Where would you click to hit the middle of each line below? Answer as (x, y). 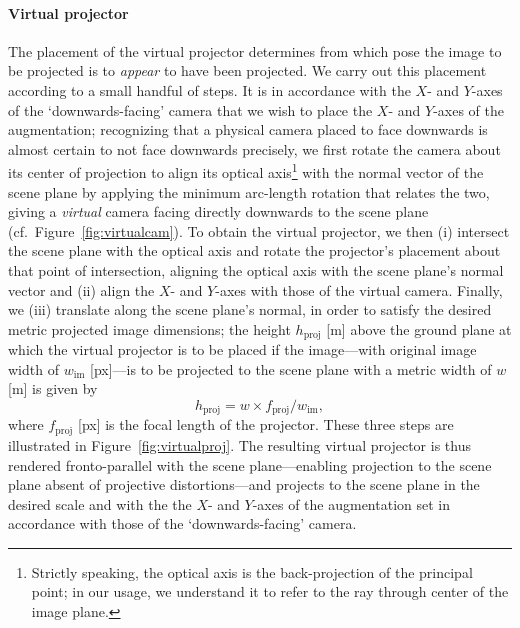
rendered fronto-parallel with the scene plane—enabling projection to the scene (250, 464)
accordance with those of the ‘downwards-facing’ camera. (182, 523)
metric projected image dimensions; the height (149, 328)
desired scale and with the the (100, 503)
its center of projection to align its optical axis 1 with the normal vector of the (246, 171)
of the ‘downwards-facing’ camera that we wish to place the (190, 109)
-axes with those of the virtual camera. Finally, (359, 289)
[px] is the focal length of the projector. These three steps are (265, 424)
